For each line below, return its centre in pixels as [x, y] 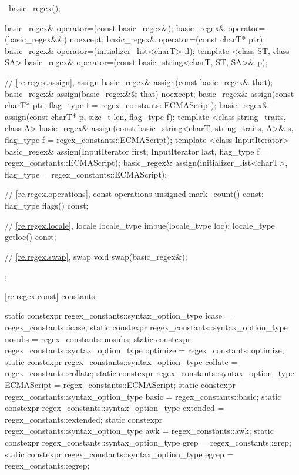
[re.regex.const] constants [50, 295]
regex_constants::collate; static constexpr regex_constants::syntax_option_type [149, 373]
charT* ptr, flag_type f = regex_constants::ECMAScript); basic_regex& [137, 105]
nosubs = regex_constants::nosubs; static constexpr [98, 338]
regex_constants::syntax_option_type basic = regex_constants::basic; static [143, 396]
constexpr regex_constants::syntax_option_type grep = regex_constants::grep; [148, 442]
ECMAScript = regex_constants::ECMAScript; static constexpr [120, 385]
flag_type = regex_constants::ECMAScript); [86, 174]
